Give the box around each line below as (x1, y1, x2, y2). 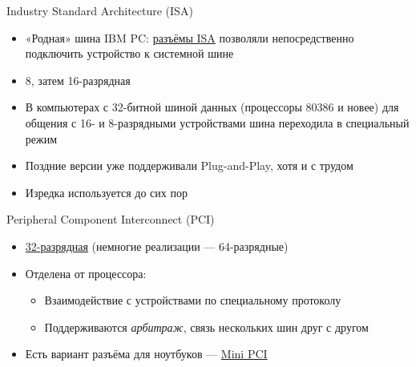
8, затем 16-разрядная (25, 71, 131, 88)
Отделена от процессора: (25, 264, 147, 281)
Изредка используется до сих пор (25, 183, 188, 200)
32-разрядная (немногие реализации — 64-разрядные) (25, 237, 289, 254)
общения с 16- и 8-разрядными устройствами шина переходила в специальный (25, 114, 410, 131)
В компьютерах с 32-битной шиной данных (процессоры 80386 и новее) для (25, 99, 399, 115)
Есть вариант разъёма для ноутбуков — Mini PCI (25, 345, 268, 362)
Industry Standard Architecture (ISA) (6, 2, 193, 18)
